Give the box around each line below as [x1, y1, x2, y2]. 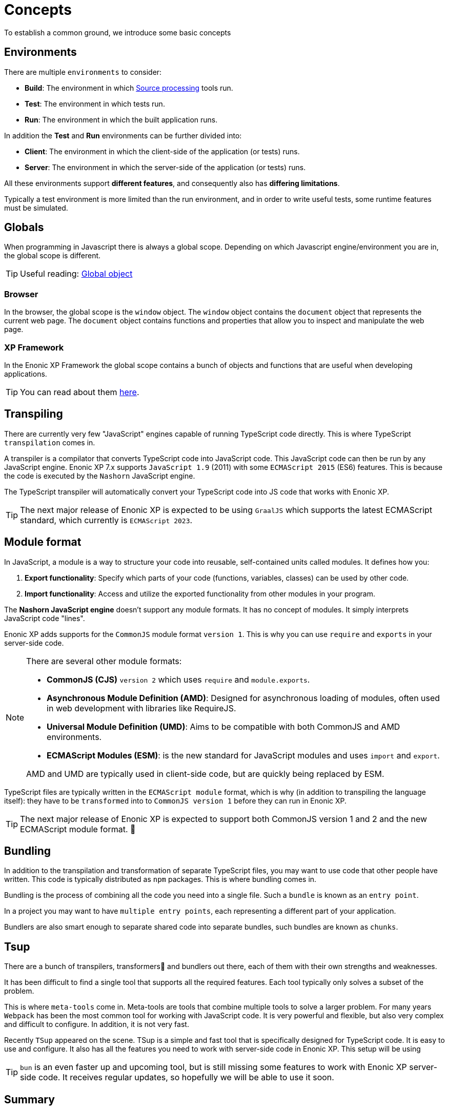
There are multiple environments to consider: [4, 67, 162, 76]
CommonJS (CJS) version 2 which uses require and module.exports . [47, 674, 310, 685]
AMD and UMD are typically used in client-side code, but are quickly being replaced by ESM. [26, 768, 384, 779]
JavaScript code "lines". [4, 613, 85, 623]
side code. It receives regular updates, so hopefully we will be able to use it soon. [20, 1072, 334, 1083]
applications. [4, 369, 47, 378]
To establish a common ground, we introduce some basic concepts [4, 28, 231, 37]
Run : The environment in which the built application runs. [25, 115, 218, 124]
